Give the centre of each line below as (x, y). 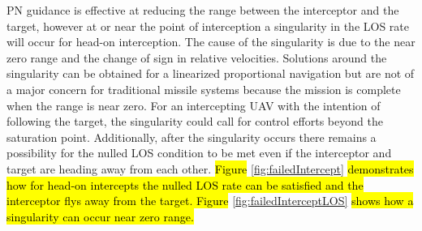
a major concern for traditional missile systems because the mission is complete (204, 89)
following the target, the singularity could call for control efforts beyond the (195, 121)
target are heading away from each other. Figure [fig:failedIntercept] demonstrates (210, 168)
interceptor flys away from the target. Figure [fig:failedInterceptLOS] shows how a (210, 201)
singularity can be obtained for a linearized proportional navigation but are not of (211, 73)
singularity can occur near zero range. (100, 216)
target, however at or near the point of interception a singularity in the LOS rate (208, 26)
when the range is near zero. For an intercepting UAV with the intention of (194, 105)
